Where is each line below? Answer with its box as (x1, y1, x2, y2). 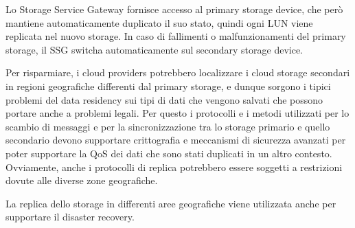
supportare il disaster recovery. (5, 209, 135, 224)
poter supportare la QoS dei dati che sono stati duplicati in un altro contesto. (5, 146, 332, 160)
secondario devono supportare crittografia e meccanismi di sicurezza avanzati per (5, 133, 346, 147)
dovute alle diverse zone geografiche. (5, 173, 158, 187)
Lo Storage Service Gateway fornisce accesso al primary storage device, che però (5, 2, 343, 16)
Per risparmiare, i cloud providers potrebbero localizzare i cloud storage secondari (5, 65, 350, 80)
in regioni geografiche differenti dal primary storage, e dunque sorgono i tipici (5, 78, 331, 93)
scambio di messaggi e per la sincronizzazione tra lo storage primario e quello (5, 119, 330, 133)
